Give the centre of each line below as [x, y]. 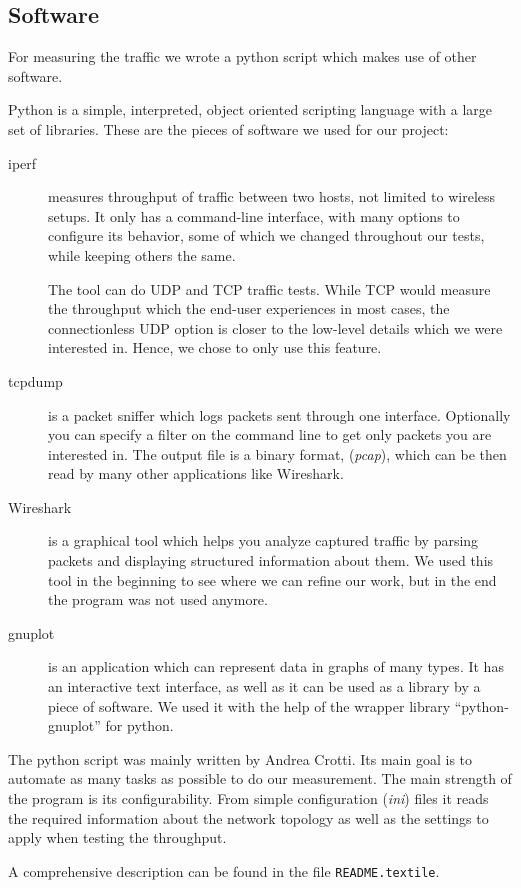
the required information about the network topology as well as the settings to [248, 817]
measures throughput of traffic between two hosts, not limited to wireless [272, 196]
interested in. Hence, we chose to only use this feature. [215, 347]
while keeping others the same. [142, 254]
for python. [139, 725]
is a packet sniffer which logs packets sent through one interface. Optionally [279, 414]
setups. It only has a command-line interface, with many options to [254, 215]
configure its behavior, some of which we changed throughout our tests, [266, 235]
